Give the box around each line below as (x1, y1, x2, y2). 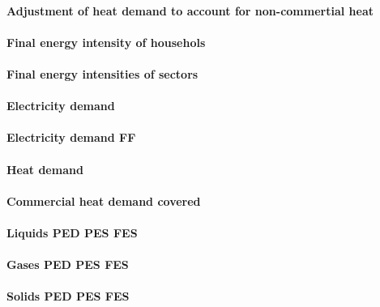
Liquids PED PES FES (6, 224, 138, 241)
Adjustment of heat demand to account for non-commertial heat (6, 2, 374, 19)
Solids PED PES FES (6, 288, 130, 305)
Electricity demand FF (6, 129, 136, 146)
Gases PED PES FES (6, 256, 129, 273)
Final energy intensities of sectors (6, 65, 199, 82)
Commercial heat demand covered (6, 192, 201, 209)
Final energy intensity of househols (6, 33, 206, 50)
